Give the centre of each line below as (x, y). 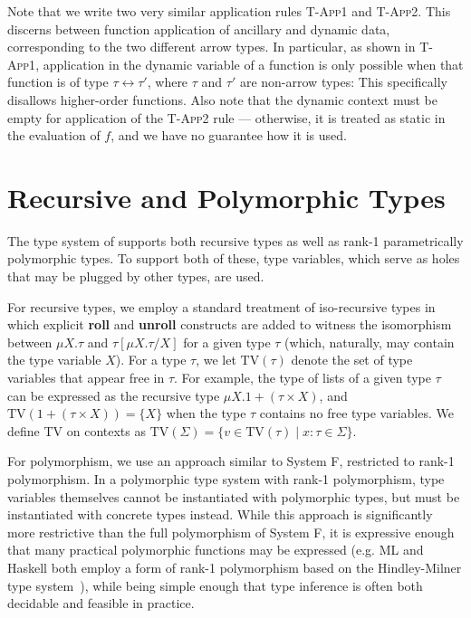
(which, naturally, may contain (370, 342)
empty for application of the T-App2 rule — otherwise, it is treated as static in (226, 117)
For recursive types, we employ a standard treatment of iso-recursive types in (221, 306)
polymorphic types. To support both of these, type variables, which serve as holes (234, 258)
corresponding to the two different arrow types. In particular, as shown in (211, 47)
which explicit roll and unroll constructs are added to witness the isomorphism (230, 324)
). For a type (151, 360)
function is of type (58, 82)
